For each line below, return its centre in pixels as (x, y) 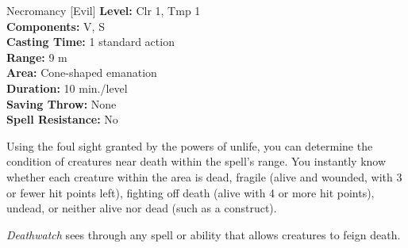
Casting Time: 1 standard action (90, 42)
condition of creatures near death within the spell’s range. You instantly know (196, 161)
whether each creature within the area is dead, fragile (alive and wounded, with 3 (204, 176)
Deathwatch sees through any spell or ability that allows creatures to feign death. (204, 234)
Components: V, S (56, 26)
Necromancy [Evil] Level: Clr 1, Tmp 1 (104, 10)
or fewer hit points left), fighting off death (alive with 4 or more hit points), (191, 192)
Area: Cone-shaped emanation (82, 72)
